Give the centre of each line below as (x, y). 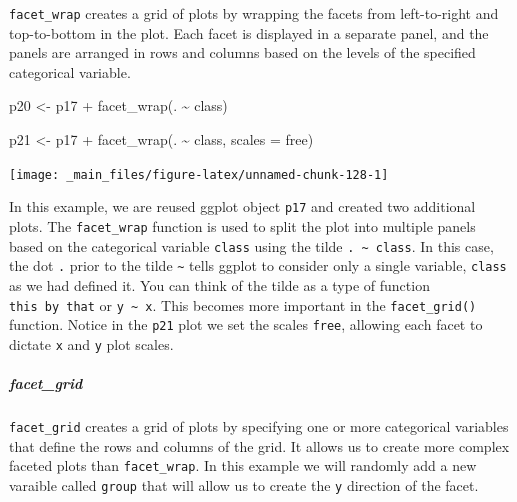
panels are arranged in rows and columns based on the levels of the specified (242, 52)
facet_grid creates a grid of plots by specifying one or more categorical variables (259, 426)
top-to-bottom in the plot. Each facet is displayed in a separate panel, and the (249, 32)
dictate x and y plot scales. (91, 343)
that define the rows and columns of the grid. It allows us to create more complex (259, 445)
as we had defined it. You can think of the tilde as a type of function (219, 284)
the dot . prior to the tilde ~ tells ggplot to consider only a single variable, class (258, 265)
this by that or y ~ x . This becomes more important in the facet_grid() (243, 304)
